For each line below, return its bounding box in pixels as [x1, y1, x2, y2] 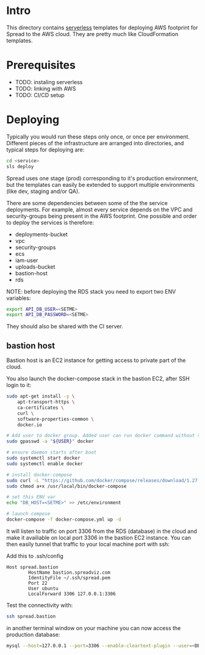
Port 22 [28, 580, 48, 586]
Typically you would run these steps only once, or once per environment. [6, 132, 190, 140]
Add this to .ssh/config [6, 552, 64, 559]
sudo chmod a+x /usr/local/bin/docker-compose [6, 483, 127, 489]
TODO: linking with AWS [15, 85, 76, 92]
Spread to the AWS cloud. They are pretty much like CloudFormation [6, 30, 179, 37]
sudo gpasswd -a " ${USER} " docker [6, 438, 95, 444]
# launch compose [6, 511, 51, 517]
